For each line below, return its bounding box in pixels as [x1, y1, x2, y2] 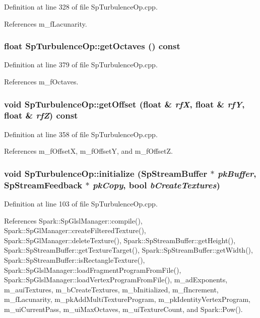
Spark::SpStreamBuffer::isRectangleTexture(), [4, 255, 145, 265]
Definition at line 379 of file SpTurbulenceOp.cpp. [4, 59, 158, 70]
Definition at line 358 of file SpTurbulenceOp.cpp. [4, 129, 158, 139]
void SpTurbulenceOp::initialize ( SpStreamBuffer [4, 167, 208, 179]
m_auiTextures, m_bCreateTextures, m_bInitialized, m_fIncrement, [4, 284, 219, 294]
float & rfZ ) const [4, 109, 78, 122]
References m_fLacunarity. [4, 18, 87, 29]
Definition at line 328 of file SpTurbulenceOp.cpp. [4, 2, 158, 12]
